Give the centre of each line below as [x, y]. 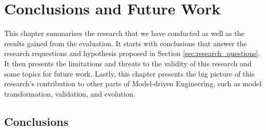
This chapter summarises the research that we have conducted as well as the [124, 33]
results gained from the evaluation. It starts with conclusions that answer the [126, 43]
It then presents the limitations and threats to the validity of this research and [128, 63]
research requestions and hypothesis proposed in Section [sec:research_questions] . [132, 53]
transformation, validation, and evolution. [70, 93]
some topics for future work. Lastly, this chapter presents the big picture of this [129, 73]
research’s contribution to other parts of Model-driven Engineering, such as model [133, 83]
